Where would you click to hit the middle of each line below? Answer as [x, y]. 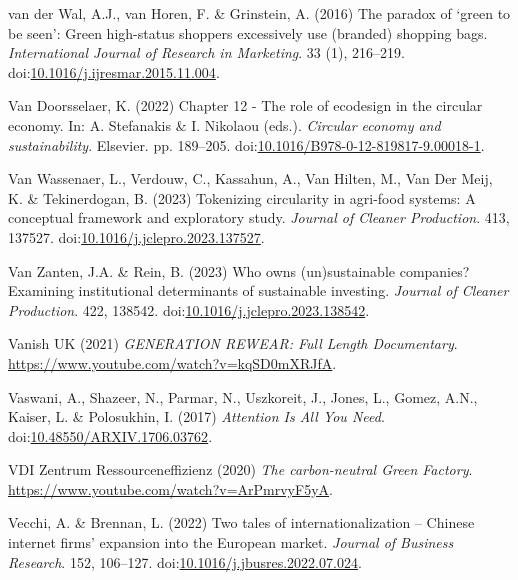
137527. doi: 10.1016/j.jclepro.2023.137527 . [136, 236]
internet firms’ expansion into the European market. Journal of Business [231, 542]
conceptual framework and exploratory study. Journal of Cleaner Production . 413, [259, 217]
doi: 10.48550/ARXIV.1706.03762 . [110, 435]
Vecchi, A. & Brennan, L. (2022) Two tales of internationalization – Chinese [241, 522]
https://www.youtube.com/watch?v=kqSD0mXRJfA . [172, 362]
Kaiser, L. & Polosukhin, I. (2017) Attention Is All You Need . [196, 416]
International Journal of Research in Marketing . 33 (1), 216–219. [206, 52]
